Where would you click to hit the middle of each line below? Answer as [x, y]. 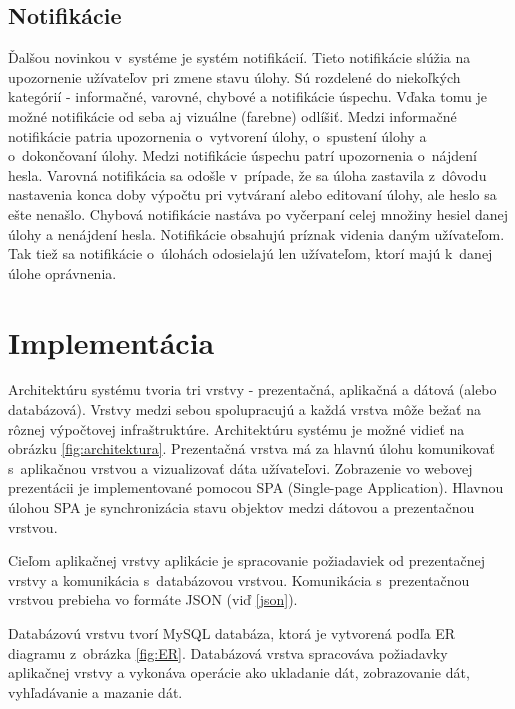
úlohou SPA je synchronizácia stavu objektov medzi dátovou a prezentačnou [241, 507]
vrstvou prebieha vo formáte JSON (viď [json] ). [153, 599]
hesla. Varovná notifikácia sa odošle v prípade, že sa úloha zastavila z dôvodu [247, 174]
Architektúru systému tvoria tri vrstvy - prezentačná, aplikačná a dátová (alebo [252, 389]
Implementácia [111, 341]
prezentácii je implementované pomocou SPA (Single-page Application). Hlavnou [256, 487]
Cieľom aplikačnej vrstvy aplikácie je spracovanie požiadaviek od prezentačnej [247, 560]
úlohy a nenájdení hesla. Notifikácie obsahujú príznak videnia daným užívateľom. [256, 233]
